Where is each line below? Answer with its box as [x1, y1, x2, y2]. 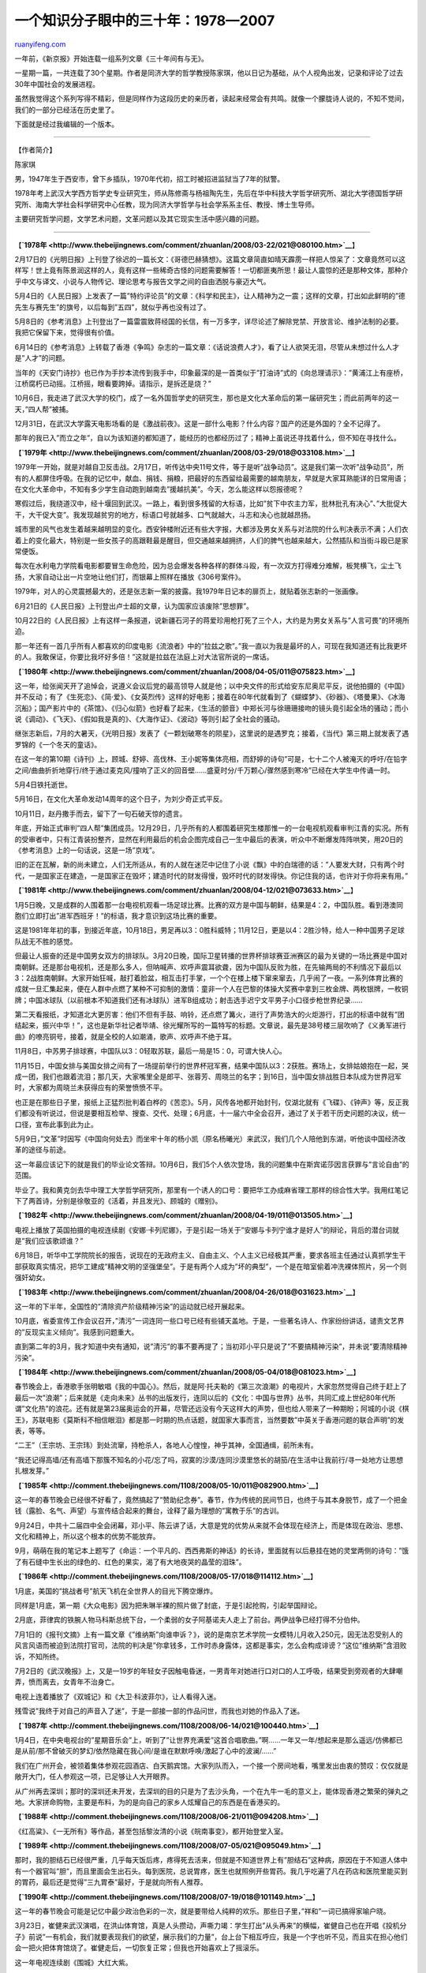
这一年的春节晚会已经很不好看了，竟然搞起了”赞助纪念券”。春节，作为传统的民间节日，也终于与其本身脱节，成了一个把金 [14, 1495, 408, 1504]
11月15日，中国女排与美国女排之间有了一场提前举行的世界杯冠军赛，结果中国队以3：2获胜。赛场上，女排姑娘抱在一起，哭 [14, 1061, 409, 1070]
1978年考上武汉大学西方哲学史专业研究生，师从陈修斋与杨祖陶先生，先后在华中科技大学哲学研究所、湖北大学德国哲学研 [14, 189, 403, 198]
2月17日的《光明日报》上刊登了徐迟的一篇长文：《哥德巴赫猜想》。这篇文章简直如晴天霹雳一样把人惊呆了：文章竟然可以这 [14, 255, 406, 264]
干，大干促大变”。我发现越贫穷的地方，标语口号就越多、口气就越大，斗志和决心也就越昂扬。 [14, 510, 316, 519]
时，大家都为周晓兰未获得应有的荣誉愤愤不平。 [14, 1083, 167, 1092]
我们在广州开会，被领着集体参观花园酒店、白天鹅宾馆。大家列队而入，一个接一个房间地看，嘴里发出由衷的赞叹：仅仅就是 [14, 1761, 409, 1770]
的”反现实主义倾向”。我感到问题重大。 [14, 1327, 139, 1337]
